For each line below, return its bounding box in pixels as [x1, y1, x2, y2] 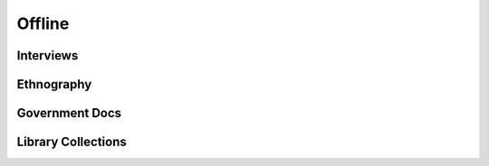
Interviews [16, 48, 79, 63]
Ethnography [16, 77, 92, 92]
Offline [16, 14, 70, 33]
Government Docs [16, 106, 122, 121]
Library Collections [16, 134, 127, 150]
